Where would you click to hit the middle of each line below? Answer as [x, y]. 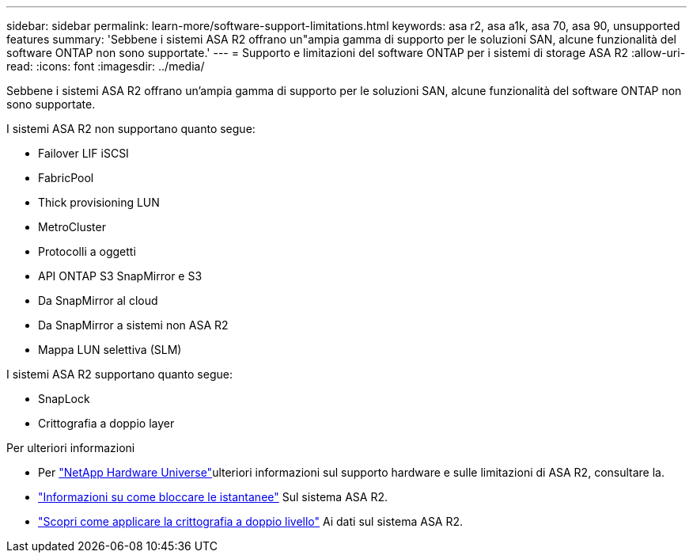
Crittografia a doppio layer [106, 423]
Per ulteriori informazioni [71, 448]
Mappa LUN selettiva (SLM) [110, 350]
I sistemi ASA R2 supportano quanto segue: [119, 374]
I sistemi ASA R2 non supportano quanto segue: [131, 129]
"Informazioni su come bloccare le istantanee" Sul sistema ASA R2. [213, 497]
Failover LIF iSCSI [83, 153]
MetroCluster [72, 227]
